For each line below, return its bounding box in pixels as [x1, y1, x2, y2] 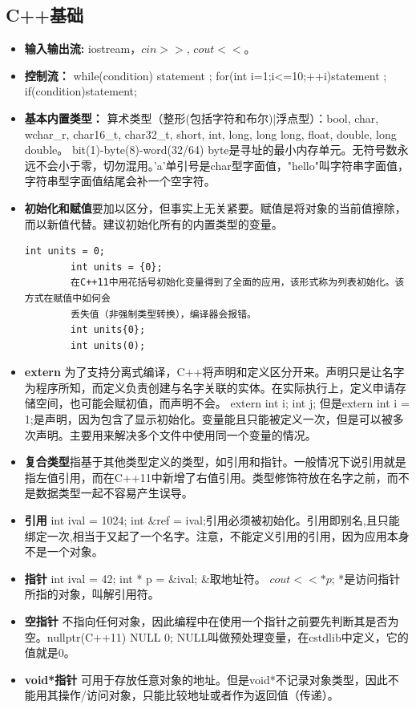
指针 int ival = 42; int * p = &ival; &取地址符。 [24, 569, 266, 586]
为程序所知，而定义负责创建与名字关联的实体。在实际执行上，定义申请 [24, 379, 395, 395]
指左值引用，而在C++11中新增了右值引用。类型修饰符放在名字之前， [24, 468, 387, 485]
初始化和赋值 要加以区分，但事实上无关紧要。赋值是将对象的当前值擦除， [24, 199, 406, 216]
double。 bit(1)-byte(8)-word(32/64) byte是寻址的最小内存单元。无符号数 [24, 141, 398, 158]
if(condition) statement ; [24, 83, 137, 99]
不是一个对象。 [24, 543, 103, 560]
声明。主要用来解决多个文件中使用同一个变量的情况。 [35, 426, 317, 443]
